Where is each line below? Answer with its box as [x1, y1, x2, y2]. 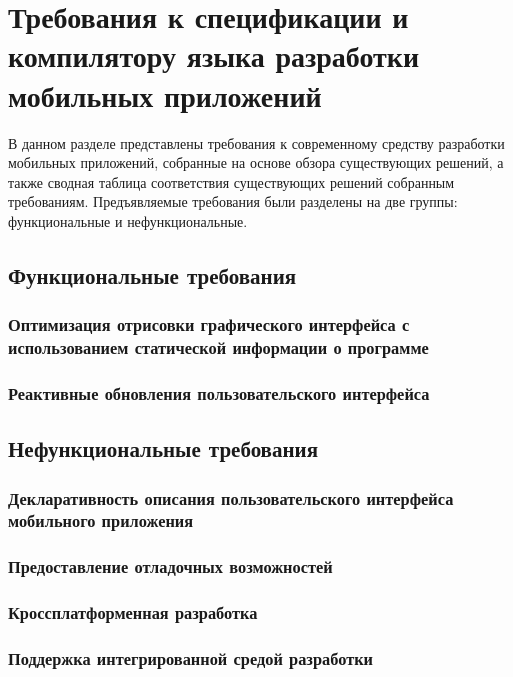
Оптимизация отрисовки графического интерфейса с [8, 312, 410, 337]
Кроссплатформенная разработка [8, 600, 258, 625]
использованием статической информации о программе [8, 335, 429, 360]
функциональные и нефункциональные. [8, 210, 248, 231]
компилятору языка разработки [8, 35, 420, 76]
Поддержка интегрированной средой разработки [8, 646, 374, 671]
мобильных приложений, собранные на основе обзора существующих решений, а [8, 152, 504, 173]
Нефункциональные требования [8, 433, 319, 464]
